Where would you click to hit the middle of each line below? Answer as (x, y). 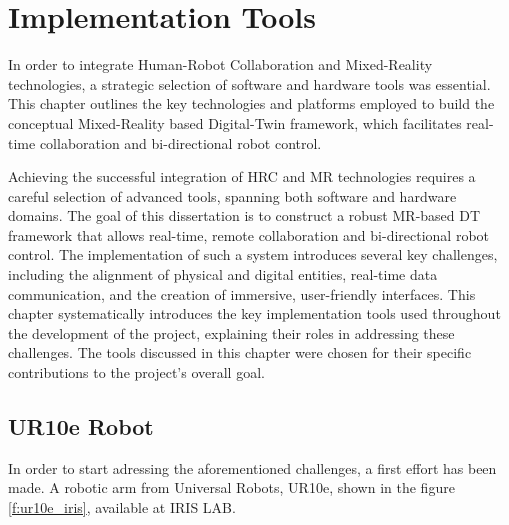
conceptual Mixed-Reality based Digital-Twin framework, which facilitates (235, 122)
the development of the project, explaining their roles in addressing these (231, 332)
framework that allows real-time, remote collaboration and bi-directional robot (249, 234)
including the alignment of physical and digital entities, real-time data (223, 274)
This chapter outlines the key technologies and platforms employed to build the (251, 103)
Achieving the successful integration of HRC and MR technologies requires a (242, 176)
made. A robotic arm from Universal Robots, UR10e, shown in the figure (231, 487)
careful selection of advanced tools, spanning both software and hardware (232, 195)
